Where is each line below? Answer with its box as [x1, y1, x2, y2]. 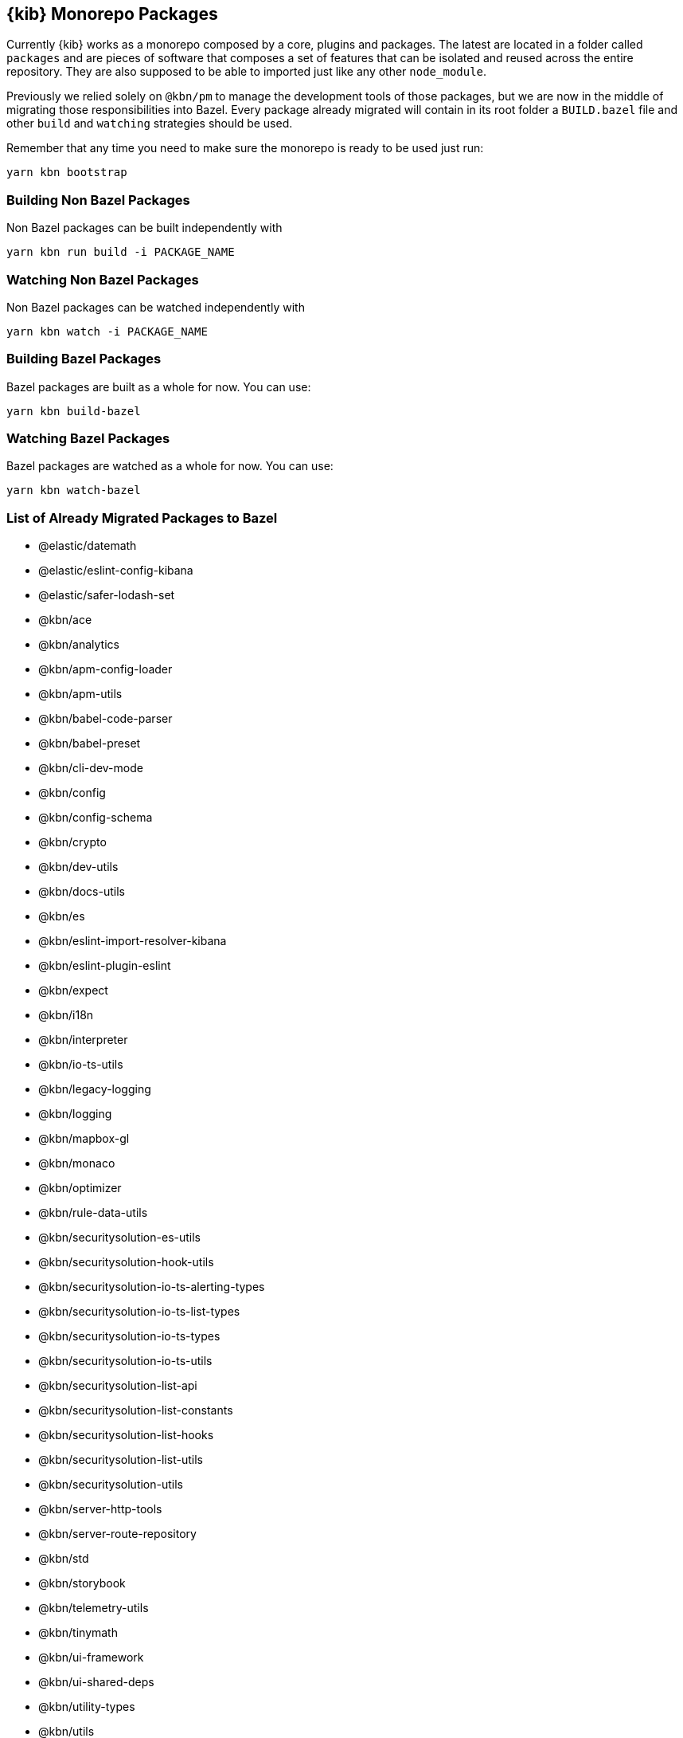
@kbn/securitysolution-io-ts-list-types [38, 1304, 240, 1319]
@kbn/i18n [38, 1008, 94, 1022]
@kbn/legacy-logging [38, 1082, 151, 1097]
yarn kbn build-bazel [6, 404, 141, 418]
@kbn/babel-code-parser [38, 712, 173, 726]
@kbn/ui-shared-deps [38, 1675, 154, 1689]
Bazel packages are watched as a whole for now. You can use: [6, 459, 334, 473]
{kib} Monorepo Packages [6, 4, 218, 24]
